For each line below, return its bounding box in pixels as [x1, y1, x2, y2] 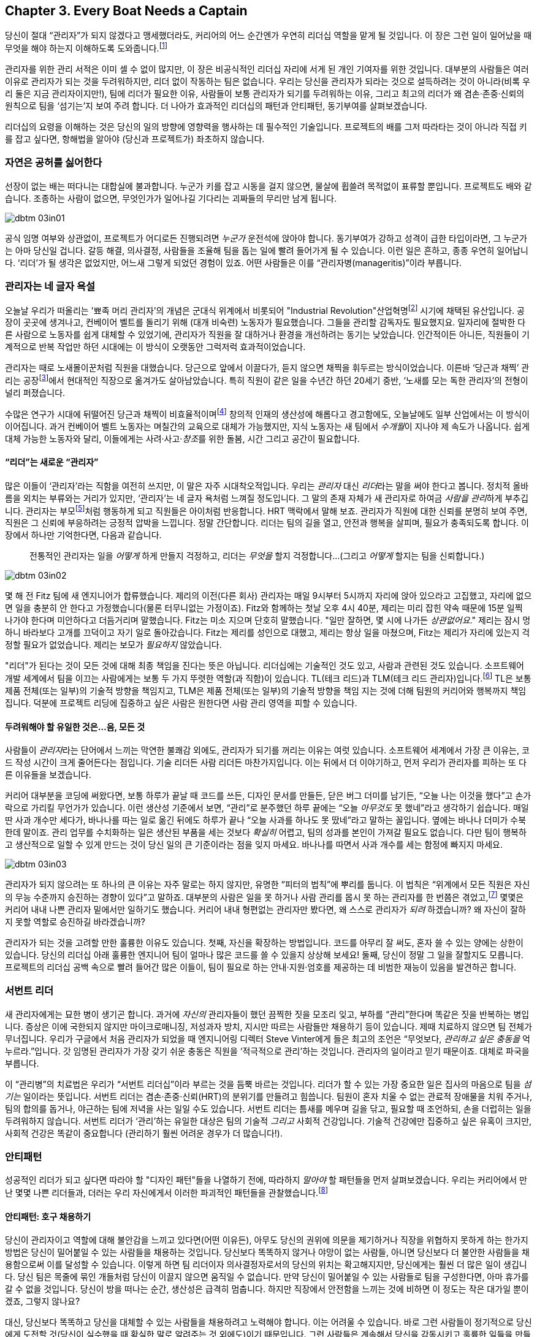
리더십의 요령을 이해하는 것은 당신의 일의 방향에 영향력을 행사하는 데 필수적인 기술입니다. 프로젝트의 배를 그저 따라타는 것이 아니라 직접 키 [5, 121, 527, 132]
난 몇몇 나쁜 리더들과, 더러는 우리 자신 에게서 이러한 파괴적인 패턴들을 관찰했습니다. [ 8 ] [5, 1186, 328, 1198]
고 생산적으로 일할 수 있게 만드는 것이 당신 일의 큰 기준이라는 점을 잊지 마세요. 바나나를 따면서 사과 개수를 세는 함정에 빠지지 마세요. [5, 839, 503, 850]
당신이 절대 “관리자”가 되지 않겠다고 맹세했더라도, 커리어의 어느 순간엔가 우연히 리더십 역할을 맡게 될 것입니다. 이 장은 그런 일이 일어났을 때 [5, 30, 532, 41]
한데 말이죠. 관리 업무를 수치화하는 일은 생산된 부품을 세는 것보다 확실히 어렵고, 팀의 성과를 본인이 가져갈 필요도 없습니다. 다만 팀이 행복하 [5, 827, 527, 838]
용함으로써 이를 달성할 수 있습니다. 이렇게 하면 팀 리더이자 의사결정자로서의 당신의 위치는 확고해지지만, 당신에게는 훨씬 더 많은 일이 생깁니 [5, 1259, 527, 1270]
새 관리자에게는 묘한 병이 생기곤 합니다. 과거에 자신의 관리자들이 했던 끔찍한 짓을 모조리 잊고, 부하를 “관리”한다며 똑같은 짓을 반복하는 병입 [5, 1008, 530, 1019]
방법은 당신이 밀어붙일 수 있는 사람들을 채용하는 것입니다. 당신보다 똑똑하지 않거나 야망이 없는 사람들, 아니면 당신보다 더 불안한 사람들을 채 [5, 1247, 530, 1258]
